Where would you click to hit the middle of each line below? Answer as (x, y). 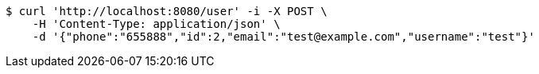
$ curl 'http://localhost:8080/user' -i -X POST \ (167, 11)
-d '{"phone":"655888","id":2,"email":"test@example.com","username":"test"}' (283, 37)
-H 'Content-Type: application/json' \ (156, 24)
